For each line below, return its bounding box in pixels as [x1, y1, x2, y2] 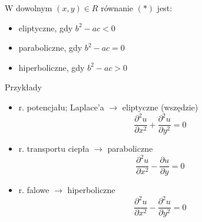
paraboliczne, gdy [18, 41, 82, 54]
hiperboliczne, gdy [18, 61, 85, 73]
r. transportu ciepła [18, 142, 90, 155]
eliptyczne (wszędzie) [122, 100, 198, 113]
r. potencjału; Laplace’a [18, 100, 104, 113]
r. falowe [18, 184, 49, 196]
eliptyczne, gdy [18, 21, 73, 34]
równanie [101, 2, 134, 14]
